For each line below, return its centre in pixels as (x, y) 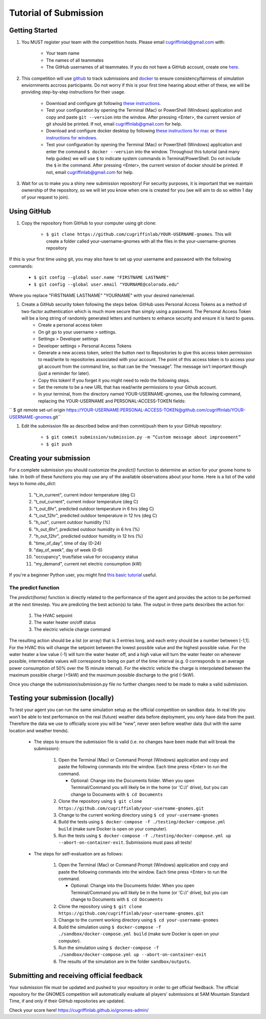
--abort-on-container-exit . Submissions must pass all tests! (125, 843)
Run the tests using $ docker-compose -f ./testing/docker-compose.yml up (145, 836)
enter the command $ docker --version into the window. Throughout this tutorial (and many (143, 151)
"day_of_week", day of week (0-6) (68, 550)
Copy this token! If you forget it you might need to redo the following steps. (114, 380)
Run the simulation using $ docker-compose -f (109, 948)
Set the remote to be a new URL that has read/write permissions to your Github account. (128, 387)
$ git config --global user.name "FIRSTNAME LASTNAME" (101, 278)
